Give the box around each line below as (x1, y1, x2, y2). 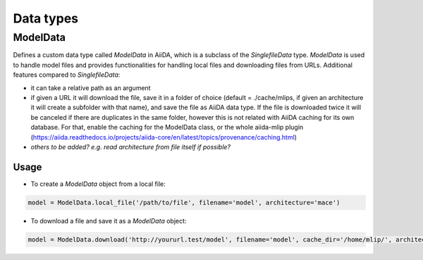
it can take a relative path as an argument (30, 83, 151, 92)
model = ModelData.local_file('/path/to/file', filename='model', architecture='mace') (27, 198, 341, 206)
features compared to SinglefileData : (13, 70, 121, 79)
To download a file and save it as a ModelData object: (30, 216, 187, 225)
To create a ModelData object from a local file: (30, 180, 166, 188)
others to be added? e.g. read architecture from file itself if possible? (30, 142, 231, 151)
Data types (13, 11, 79, 26)
